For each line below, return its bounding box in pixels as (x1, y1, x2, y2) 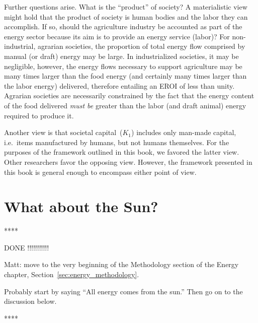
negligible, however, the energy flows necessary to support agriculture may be (4, 60, 242, 71)
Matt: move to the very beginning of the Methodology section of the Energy (4, 259, 239, 270)
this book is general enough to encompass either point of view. (4, 166, 197, 177)
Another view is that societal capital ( (4, 127, 123, 138)
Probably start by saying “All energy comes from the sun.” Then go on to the (4, 286, 243, 296)
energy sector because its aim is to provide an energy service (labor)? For (4, 31, 230, 41)
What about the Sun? (4, 196, 158, 217)
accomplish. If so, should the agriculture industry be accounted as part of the (4, 21, 242, 32)
